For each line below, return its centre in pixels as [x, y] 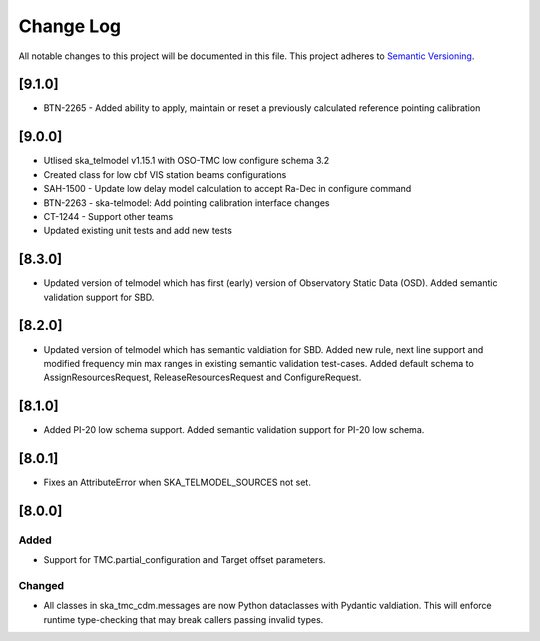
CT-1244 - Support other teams [108, 216]
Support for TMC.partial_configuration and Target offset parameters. [184, 560]
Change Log [70, 26]
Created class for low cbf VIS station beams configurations [165, 174]
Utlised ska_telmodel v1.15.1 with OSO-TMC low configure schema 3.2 [186, 161]
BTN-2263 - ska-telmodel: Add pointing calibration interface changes [186, 202]
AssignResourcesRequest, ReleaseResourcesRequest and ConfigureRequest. [202, 377]
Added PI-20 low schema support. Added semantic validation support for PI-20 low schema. [234, 430]
